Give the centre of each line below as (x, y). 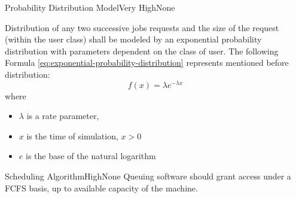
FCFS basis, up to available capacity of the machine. (101, 188)
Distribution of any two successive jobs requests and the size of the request (142, 27)
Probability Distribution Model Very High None (90, 7)
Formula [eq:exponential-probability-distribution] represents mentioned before (147, 63)
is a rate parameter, (63, 116)
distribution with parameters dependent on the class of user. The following (142, 51)
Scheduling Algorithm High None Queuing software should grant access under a (148, 176)
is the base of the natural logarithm (91, 156)
